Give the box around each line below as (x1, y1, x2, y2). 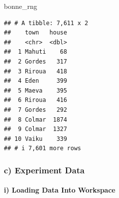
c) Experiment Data (4, 164, 85, 176)
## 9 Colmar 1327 (4, 126, 67, 133)
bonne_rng (4, 1, 37, 11)
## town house (4, 29, 67, 36)
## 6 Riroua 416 (4, 97, 67, 104)
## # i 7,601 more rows (4, 145, 81, 152)
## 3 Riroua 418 (4, 67, 67, 75)
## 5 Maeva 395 (4, 87, 67, 94)
